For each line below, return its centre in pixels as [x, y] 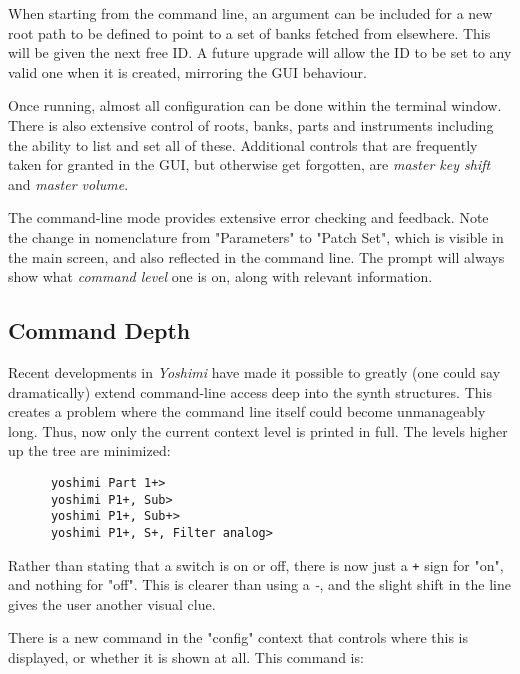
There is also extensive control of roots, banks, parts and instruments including [251, 124]
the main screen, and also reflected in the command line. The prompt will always [256, 256]
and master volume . [68, 183]
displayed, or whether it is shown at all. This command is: [186, 656]
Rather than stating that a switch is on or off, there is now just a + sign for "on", [256, 564]
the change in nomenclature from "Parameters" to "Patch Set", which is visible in [256, 236]
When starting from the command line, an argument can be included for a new [250, 13]
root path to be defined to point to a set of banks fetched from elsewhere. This [249, 32]
